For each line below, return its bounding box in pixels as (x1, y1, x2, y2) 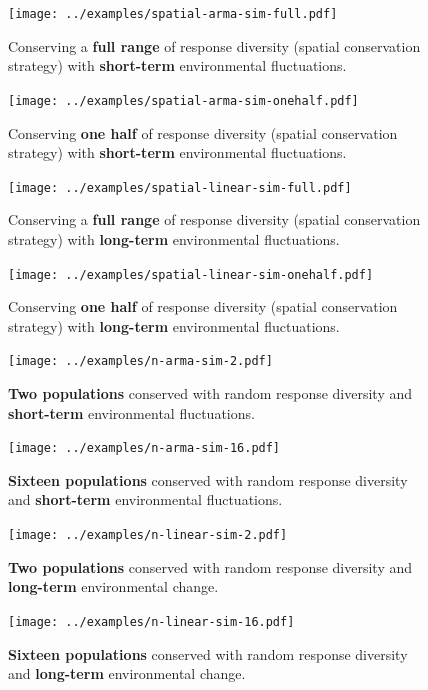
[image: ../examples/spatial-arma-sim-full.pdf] (8, 7, 338, 21)
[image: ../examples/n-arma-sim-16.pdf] (8, 441, 281, 456)
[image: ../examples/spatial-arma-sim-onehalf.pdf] (8, 93, 359, 108)
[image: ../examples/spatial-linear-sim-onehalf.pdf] (8, 267, 374, 282)
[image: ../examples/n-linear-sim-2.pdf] (8, 528, 288, 543)
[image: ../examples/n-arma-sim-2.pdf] (8, 354, 273, 369)
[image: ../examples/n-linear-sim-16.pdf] (8, 614, 295, 629)
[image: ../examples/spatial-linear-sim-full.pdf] (8, 180, 352, 195)
